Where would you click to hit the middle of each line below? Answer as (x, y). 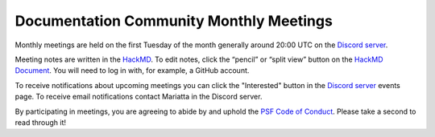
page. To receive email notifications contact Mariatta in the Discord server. (139, 97)
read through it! (41, 122)
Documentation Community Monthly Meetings (174, 21)
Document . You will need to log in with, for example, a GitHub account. (132, 71)
